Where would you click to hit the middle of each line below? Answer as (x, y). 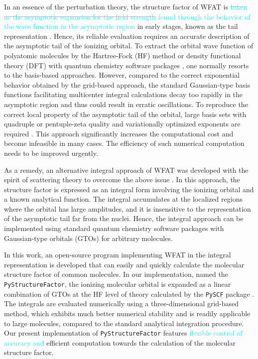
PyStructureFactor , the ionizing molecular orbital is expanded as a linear (118, 284)
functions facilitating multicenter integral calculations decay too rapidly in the (124, 94)
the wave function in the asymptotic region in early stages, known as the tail (121, 26)
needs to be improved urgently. (51, 153)
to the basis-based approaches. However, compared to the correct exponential (122, 75)
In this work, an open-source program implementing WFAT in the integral (118, 255)
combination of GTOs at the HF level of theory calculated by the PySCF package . (129, 294)
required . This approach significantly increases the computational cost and (119, 133)
